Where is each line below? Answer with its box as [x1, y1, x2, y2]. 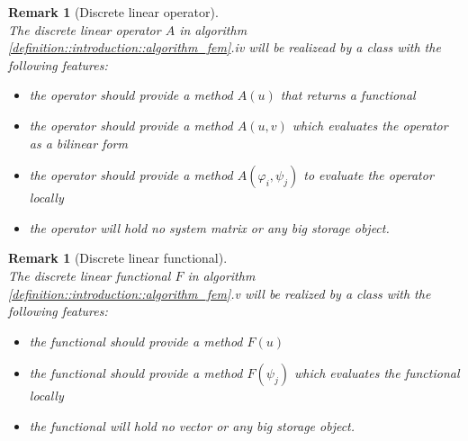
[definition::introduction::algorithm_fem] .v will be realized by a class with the [8, 283, 431, 302]
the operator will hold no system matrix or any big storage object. [29, 218, 390, 237]
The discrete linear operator [8, 20, 161, 39]
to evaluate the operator [303, 166, 434, 184]
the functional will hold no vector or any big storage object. [29, 416, 355, 435]
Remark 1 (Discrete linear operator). [8, 3, 219, 21]
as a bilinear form [29, 133, 128, 152]
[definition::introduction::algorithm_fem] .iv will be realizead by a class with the [8, 38, 441, 57]
